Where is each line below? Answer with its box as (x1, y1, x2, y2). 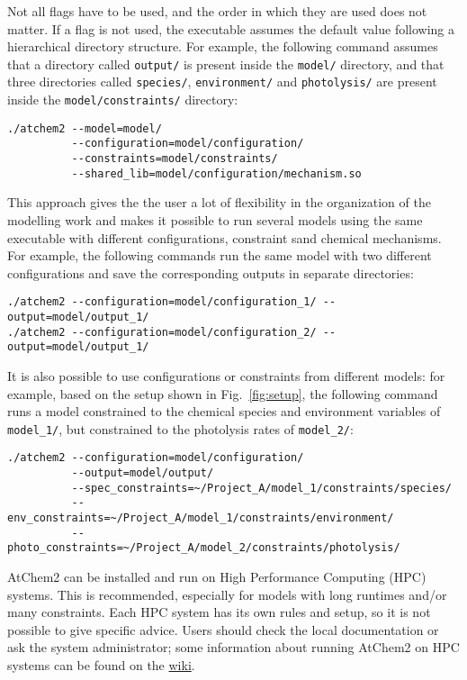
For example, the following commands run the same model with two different (7, 246, 432, 265)
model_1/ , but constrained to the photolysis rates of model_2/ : (7, 419, 354, 438)
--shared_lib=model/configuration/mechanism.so (71, 167, 362, 180)
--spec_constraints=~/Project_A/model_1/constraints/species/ (71, 481, 452, 494)
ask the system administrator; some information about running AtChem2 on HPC (7, 638, 460, 657)
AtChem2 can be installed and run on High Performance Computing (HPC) (7, 567, 427, 585)
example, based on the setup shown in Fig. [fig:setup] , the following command (7, 384, 438, 403)
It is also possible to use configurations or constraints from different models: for (7, 366, 445, 385)
